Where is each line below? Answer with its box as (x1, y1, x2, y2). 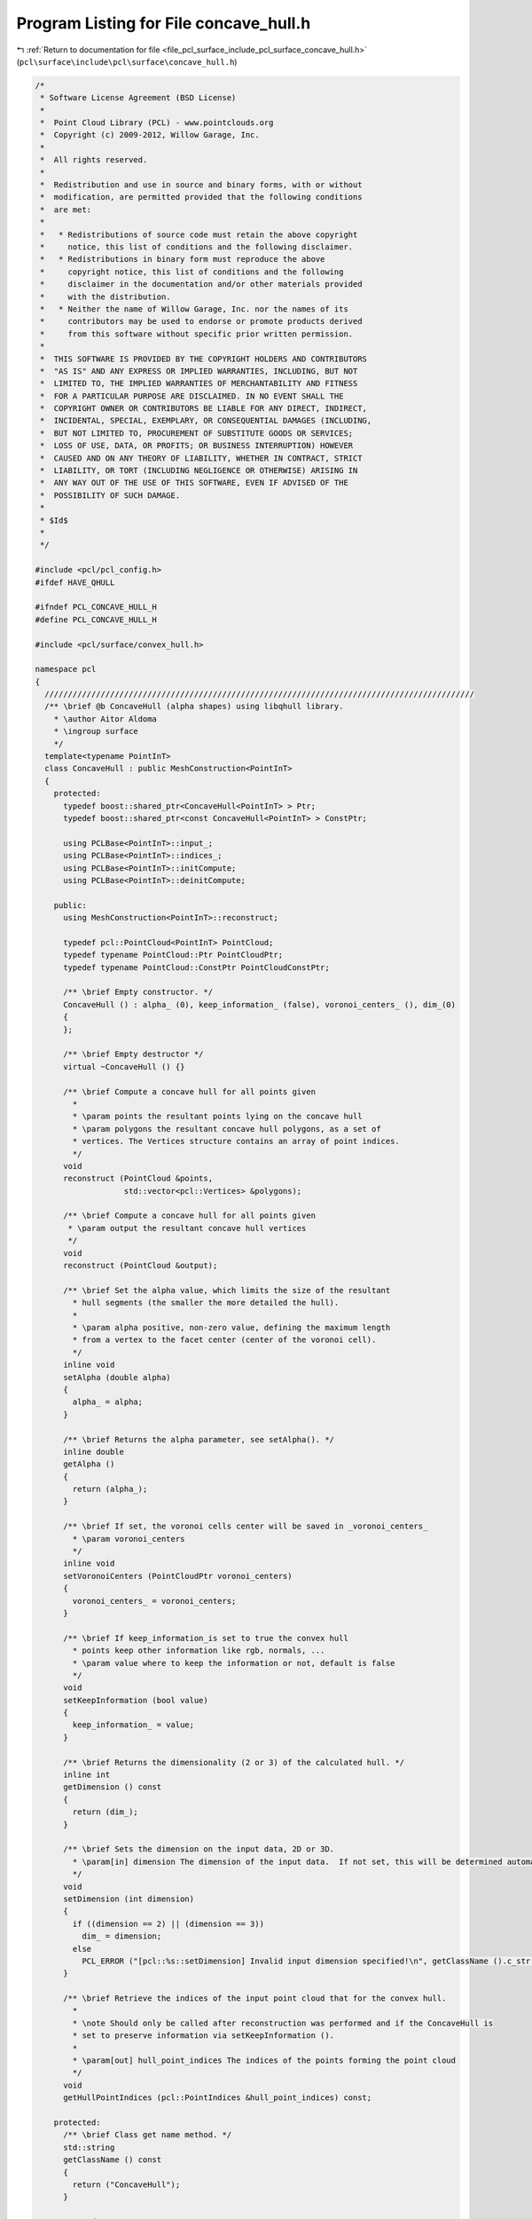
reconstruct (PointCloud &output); (63, 1260, 218, 1271)
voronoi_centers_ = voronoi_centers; (72, 1596, 237, 1606)
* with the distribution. (40, 291, 172, 302)
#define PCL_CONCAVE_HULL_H (35, 614, 157, 625)
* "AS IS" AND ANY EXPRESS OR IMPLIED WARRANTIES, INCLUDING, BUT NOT (40, 366, 358, 376)
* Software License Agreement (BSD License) (40, 93, 237, 103)
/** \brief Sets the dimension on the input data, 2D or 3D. (63, 1844, 335, 1854)
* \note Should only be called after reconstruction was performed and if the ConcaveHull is (72, 2018, 494, 2028)
